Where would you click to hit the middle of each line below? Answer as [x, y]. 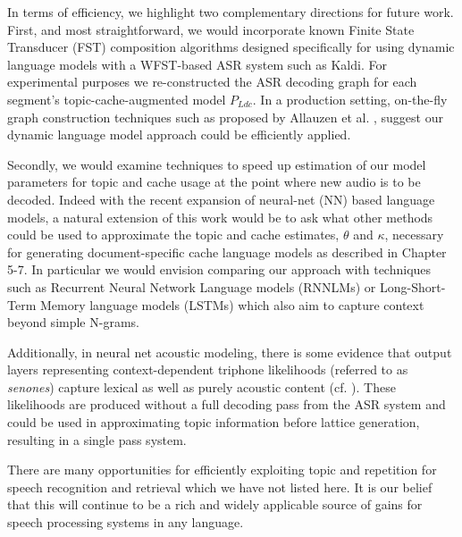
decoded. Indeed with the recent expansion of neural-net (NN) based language [221, 199]
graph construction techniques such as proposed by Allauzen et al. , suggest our [225, 117]
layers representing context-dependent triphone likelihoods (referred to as [208, 369]
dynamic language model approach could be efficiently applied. [179, 134]
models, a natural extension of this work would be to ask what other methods [220, 217]
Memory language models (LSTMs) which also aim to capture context [232, 304]
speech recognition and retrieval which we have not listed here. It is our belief [220, 487]
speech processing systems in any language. [126, 522]
